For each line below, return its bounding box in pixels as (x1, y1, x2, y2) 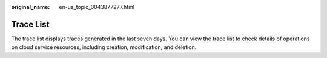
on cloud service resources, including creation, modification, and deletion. (11, 43, 197, 51)
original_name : (11, 4, 50, 10)
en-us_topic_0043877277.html (59, 4, 135, 10)
